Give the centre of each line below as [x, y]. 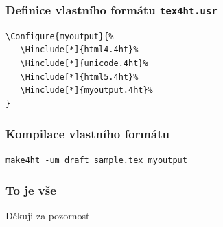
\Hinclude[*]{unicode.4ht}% [84, 63]
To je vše [31, 190]
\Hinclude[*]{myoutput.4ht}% [86, 90]
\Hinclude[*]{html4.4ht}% [79, 50]
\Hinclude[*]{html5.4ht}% [79, 77]
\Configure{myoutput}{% [60, 36]
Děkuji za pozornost [48, 216]
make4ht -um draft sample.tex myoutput [96, 160]
